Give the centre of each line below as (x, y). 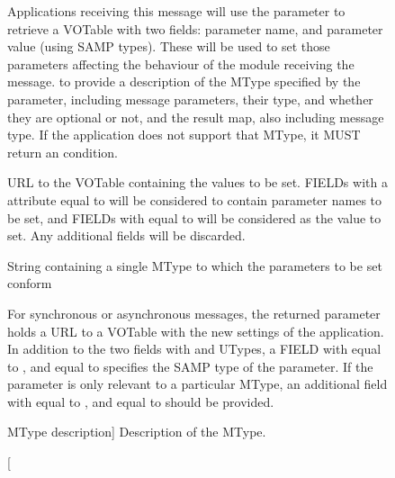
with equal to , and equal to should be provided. (141, 401)
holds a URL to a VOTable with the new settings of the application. (196, 331)
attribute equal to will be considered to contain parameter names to (195, 199)
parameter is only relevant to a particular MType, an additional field (197, 384)
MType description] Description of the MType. (137, 432)
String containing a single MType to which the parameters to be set (195, 265)
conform (30, 283)
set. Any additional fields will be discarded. (126, 235)
